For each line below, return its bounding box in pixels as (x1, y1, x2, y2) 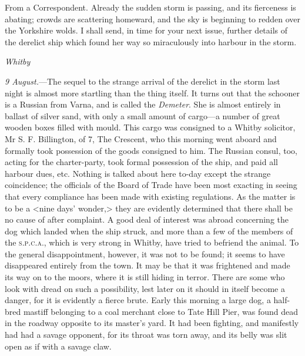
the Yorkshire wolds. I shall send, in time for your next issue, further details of (5, 24, 288, 36)
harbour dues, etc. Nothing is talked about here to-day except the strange (5, 167, 271, 179)
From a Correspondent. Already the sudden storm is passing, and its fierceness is (5, 1, 296, 13)
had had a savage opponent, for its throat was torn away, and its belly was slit (5, 328, 287, 341)
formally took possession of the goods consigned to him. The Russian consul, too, (5, 144, 297, 156)
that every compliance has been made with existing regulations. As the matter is (5, 190, 296, 202)
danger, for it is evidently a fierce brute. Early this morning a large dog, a (5, 294, 271, 306)
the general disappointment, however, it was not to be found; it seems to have (5, 247, 285, 260)
